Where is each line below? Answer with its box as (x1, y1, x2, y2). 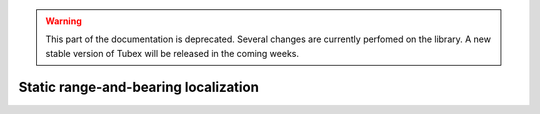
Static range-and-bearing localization (18, 78, 259, 95)
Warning (45, 15, 82, 27)
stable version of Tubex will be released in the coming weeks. (45, 47, 300, 59)
